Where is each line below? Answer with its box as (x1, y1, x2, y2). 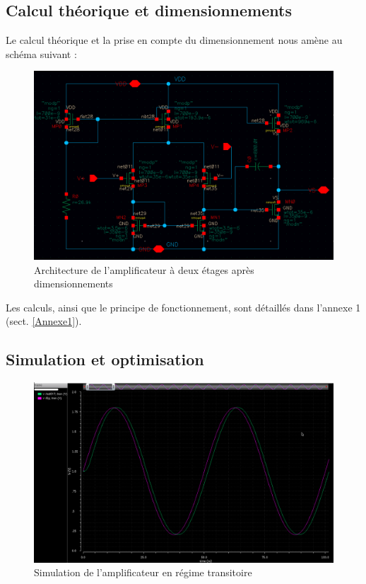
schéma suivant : (6, 46, 77, 61)
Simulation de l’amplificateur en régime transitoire (34, 565, 252, 580)
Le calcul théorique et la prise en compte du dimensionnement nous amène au (6, 33, 343, 47)
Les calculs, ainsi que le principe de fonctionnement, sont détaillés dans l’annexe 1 (6, 299, 361, 314)
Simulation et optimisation (6, 348, 204, 370)
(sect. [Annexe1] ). (6, 314, 82, 328)
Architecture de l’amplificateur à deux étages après (34, 262, 254, 277)
